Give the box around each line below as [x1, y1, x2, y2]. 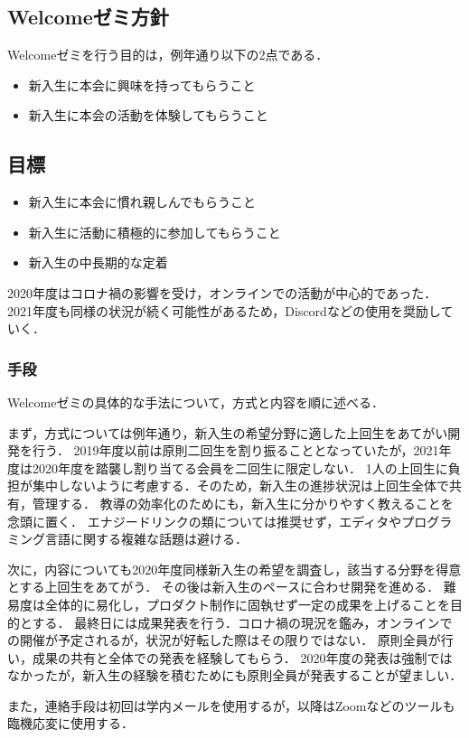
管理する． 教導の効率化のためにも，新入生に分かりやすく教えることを [32, 493, 454, 512]
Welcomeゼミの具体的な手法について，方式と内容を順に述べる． [7, 392, 385, 411]
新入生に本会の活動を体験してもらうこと [28, 106, 268, 125]
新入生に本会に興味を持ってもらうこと [28, 75, 256, 94]
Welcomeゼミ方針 [7, 3, 169, 31]
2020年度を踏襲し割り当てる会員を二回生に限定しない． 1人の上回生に [32, 458, 448, 477]
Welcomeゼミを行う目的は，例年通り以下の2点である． [7, 45, 329, 64]
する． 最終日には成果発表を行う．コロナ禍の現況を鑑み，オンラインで [32, 612, 453, 631]
